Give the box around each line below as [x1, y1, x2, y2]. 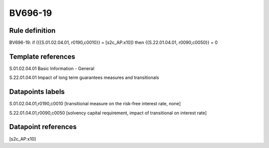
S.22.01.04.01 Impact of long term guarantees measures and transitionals [9, 74, 159, 80]
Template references [9, 52, 76, 61]
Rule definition [9, 26, 56, 35]
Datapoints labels [9, 87, 65, 96]
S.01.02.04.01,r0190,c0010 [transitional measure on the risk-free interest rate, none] [9, 101, 181, 107]
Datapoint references [9, 123, 77, 131]
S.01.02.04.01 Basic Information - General [9, 65, 95, 72]
